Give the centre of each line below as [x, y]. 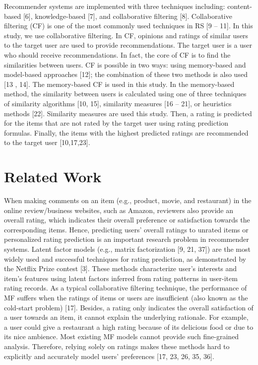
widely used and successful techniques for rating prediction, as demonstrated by [125, 258]
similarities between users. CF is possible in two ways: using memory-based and [125, 64]
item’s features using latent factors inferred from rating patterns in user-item [121, 278]
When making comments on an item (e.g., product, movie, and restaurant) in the [128, 200]
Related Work [53, 177]
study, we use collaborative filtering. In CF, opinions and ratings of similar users [126, 35]
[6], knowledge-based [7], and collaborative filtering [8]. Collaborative [128, 16]
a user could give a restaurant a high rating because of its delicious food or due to [129, 327]
